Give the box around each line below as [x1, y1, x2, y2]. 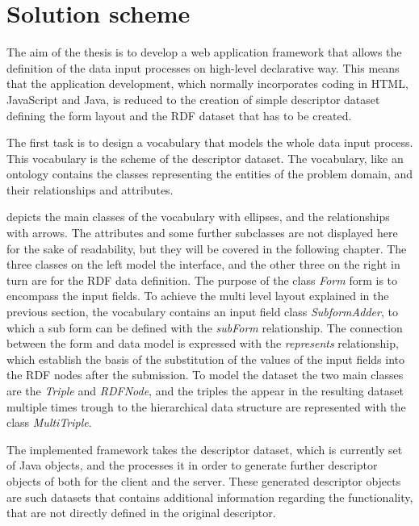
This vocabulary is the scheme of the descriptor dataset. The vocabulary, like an [6, 149, 404, 166]
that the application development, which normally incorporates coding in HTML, [6, 75, 409, 92]
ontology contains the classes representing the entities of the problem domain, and [6, 165, 413, 182]
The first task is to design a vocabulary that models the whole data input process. [6, 134, 413, 151]
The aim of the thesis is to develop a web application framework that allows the [6, 44, 402, 61]
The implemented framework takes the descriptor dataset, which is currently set [6, 440, 403, 457]
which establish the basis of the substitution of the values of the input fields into [6, 350, 404, 367]
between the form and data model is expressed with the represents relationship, [6, 335, 399, 352]
